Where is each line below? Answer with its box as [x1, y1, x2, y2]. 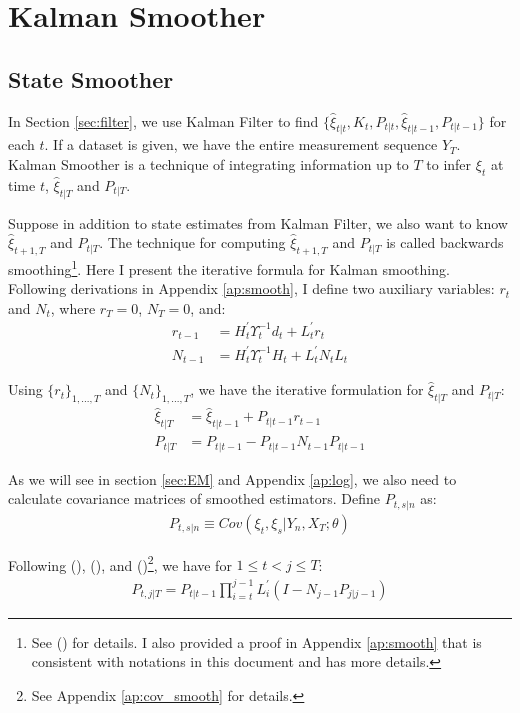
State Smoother [8, 63, 174, 94]
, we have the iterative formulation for [190, 379, 424, 400]
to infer [426, 153, 472, 174]
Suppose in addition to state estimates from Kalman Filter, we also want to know [8, 212, 508, 233]
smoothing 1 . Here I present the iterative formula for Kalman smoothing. [8, 255, 450, 279]
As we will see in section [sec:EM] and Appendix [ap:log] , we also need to [8, 468, 457, 489]
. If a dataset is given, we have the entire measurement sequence [44, 134, 438, 155]
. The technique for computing [99, 232, 286, 253]
